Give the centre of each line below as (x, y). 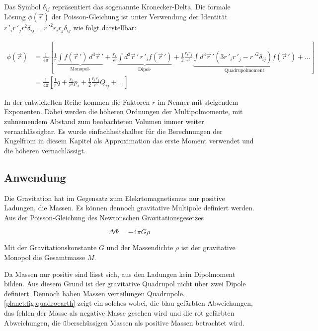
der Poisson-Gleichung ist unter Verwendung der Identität (139, 17)
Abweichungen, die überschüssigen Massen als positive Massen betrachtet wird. (124, 322)
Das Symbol (22, 6)
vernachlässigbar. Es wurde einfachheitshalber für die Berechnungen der (113, 131)
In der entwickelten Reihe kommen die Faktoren (77, 101)
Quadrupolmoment (244, 71)
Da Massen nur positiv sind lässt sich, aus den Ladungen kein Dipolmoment (120, 274)
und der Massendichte (140, 247)
